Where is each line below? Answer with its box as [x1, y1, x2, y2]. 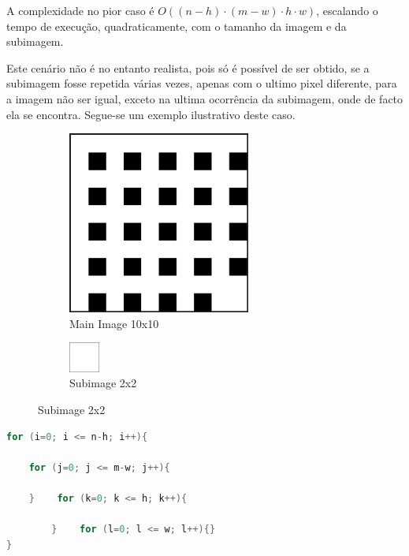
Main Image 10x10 [69, 315, 159, 331]
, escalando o [316, 2, 378, 18]
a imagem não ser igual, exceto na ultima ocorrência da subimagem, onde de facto [6, 90, 403, 106]
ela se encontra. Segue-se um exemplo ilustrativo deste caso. [6, 106, 296, 122]
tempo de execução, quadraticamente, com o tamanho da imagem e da [6, 17, 347, 34]
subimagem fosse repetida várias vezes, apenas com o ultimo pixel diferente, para [6, 75, 397, 91]
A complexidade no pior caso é [6, 2, 154, 18]
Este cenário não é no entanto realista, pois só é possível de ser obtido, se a [6, 59, 370, 76]
